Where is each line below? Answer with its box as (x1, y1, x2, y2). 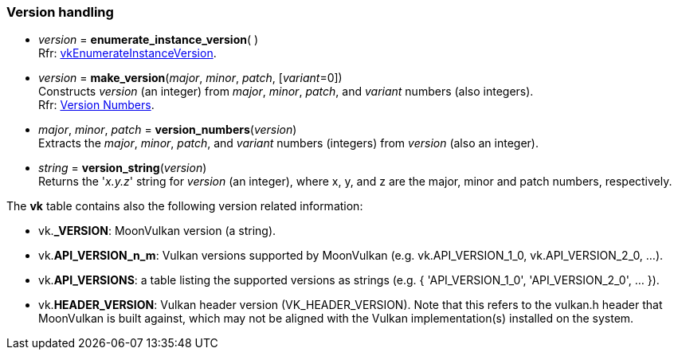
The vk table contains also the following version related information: (6, 199, 363, 213)
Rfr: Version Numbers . (38, 98, 155, 112)
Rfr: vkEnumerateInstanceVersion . (38, 46, 217, 61)
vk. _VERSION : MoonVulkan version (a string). (38, 224, 276, 238)
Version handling (6, 4, 114, 20)
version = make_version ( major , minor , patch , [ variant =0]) (38, 71, 343, 85)
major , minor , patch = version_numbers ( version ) (38, 123, 297, 137)
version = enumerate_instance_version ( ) (38, 33, 259, 47)
